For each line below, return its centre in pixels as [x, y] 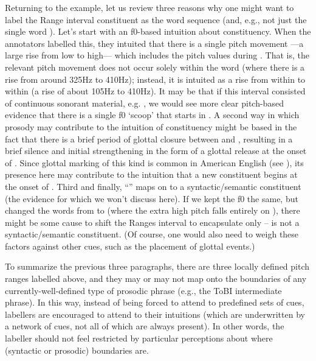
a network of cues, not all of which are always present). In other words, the [145, 326]
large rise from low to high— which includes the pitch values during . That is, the [157, 55]
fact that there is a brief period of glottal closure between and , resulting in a [149, 138]
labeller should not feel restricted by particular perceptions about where [139, 338]
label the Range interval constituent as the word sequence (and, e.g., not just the [156, 19]
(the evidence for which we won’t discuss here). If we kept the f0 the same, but [152, 198]
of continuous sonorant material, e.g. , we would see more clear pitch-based [144, 103]
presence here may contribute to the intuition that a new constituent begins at [151, 174]
